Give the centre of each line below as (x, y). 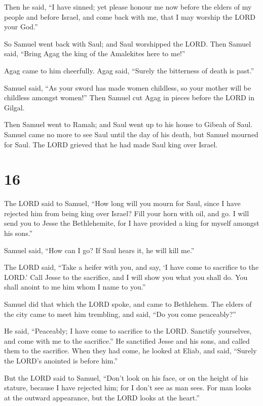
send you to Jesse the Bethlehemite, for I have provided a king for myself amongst (132, 223)
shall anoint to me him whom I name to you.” (75, 287)
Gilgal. (14, 107)
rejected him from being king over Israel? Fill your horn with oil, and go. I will (127, 213)
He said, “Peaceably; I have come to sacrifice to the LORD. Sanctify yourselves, (128, 331)
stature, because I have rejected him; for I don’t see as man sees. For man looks (128, 388)
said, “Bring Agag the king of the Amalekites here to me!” (95, 53)
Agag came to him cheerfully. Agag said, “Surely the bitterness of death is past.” (129, 70)
